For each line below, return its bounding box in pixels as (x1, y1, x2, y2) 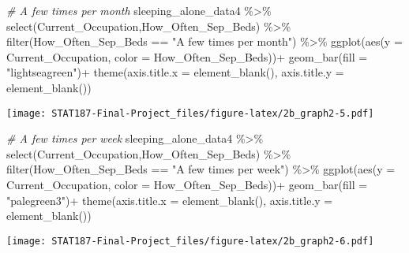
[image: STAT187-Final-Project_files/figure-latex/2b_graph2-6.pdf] (6, 235, 374, 247)
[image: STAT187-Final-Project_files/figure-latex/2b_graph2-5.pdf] (6, 107, 374, 119)
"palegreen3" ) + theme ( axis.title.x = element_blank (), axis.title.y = (6, 192, 333, 208)
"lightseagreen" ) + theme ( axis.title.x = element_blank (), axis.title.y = (6, 64, 344, 80)
